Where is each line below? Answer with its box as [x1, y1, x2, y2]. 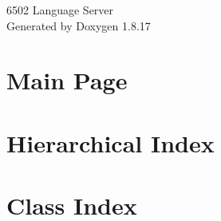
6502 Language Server [6, 2, 114, 18]
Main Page [6, 64, 128, 97]
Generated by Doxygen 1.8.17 [6, 17, 151, 34]
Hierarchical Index [6, 126, 215, 159]
